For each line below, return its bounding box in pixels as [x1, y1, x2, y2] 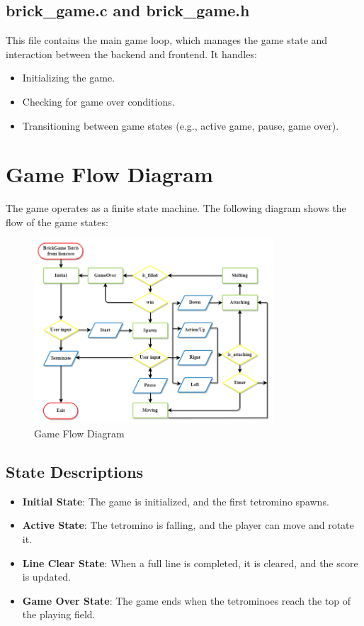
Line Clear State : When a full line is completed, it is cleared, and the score [22, 555, 358, 570]
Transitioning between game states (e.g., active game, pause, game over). [22, 118, 339, 133]
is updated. [22, 569, 71, 584]
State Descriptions [6, 460, 144, 482]
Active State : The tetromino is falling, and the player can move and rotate [22, 518, 354, 532]
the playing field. [22, 607, 96, 622]
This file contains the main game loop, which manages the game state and [6, 33, 328, 47]
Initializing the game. [22, 70, 115, 85]
